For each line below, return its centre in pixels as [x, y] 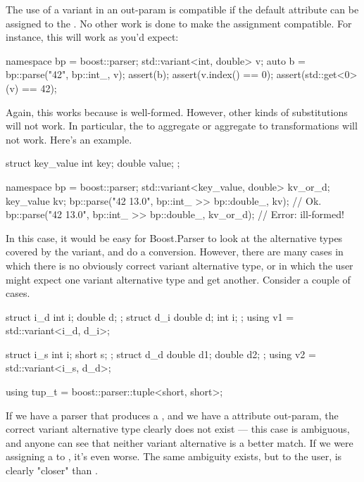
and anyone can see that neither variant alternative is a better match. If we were [180, 442]
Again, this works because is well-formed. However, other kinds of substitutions [177, 112]
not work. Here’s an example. [69, 139]
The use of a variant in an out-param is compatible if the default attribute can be [182, 9]
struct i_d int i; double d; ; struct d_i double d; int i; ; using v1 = [150, 316]
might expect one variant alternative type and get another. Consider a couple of [178, 279]
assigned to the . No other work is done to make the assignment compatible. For [179, 23]
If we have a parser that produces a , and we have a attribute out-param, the [172, 415]
